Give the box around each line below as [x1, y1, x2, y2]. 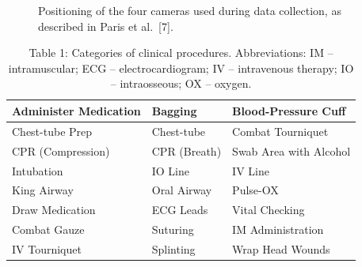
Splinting [151, 240, 196, 257]
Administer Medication [12, 102, 141, 118]
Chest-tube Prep [12, 122, 93, 139]
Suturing [151, 221, 194, 238]
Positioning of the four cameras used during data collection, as [38, 2, 341, 18]
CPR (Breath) [151, 142, 222, 159]
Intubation [12, 162, 63, 179]
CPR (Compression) [12, 142, 110, 159]
